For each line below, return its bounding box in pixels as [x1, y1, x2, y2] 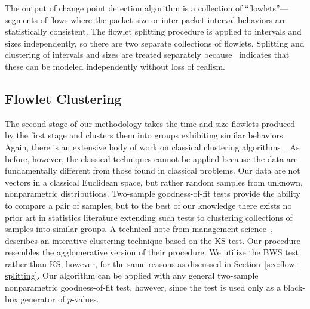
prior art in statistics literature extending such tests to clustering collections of [5, 211, 293, 223]
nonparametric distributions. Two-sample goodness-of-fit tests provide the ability [5, 187, 300, 200]
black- [283, 281, 306, 293]
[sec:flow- [265, 257, 298, 270]
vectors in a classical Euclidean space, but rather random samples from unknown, [5, 175, 303, 188]
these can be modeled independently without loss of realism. [5, 60, 226, 72]
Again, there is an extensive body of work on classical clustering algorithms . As [5, 140, 300, 153]
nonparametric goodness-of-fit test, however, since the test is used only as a [5, 281, 281, 293]
